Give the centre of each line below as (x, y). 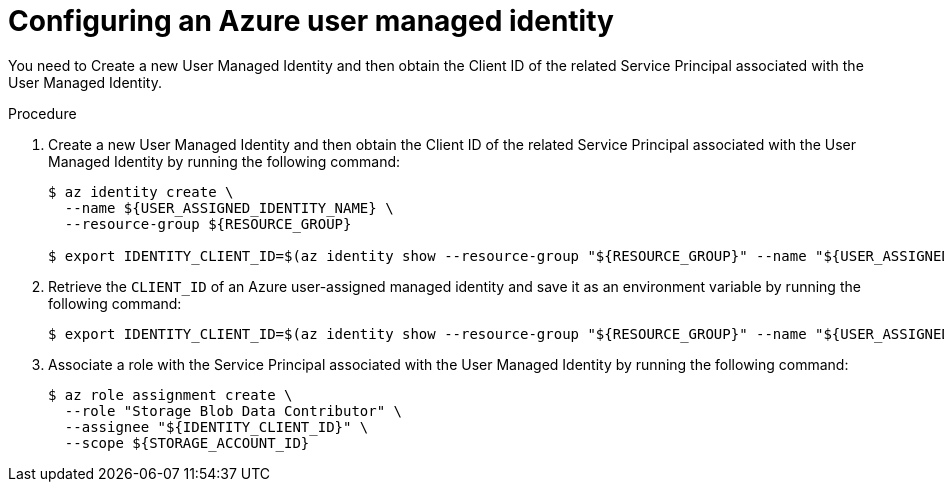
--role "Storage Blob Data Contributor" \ (233, 410)
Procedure (42, 113)
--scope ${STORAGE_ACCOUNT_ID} (187, 442)
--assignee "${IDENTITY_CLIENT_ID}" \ (216, 426)
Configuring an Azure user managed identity (311, 21)
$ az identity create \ (141, 191)
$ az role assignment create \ (170, 394)
